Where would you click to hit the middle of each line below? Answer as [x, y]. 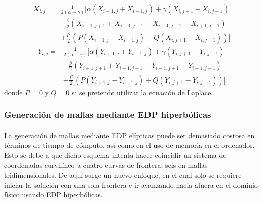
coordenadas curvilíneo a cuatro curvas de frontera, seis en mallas [106, 165]
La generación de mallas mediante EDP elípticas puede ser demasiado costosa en [129, 135]
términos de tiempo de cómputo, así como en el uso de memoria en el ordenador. [129, 145]
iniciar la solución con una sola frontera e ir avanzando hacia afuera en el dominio [131, 185]
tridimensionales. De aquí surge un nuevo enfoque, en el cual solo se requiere [123, 175]
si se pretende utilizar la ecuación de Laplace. [143, 92]
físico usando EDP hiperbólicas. [53, 195]
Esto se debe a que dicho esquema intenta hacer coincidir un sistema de [115, 155]
